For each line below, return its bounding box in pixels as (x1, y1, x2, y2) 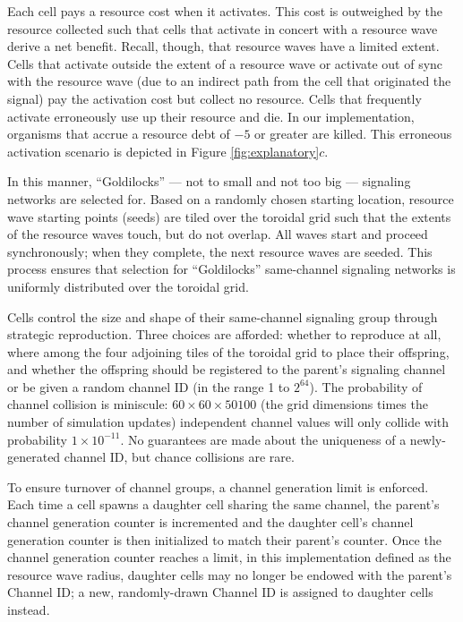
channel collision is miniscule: (7, 395, 168, 413)
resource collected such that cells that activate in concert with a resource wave (7, 19, 438, 38)
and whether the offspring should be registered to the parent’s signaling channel (7, 360, 446, 379)
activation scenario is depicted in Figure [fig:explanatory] (7, 141, 320, 160)
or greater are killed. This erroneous (254, 124, 452, 143)
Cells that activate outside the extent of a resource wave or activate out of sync (7, 54, 443, 72)
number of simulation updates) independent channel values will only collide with (7, 413, 450, 431)
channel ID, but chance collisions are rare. (64, 447, 295, 466)
